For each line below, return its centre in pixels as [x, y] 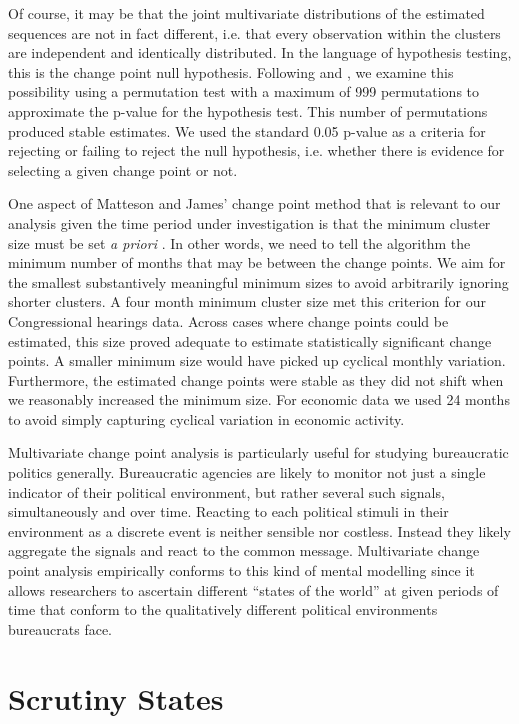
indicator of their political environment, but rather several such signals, [226, 491]
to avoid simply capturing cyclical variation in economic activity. [206, 418]
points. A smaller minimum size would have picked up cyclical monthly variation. [257, 360]
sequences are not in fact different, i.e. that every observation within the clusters [254, 32]
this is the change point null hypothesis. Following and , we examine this [231, 71]
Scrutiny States [116, 697]
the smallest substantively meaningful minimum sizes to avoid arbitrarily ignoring [258, 281]
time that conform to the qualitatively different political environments [223, 609]
